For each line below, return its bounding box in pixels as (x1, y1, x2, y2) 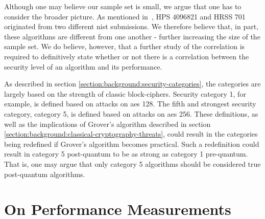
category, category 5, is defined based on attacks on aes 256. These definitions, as (4, 108, 258, 119)
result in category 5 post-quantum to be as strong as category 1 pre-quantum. (4, 148, 248, 159)
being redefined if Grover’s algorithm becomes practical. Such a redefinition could (4, 138, 259, 149)
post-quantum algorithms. (4, 168, 85, 179)
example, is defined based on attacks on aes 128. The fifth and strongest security (4, 98, 256, 109)
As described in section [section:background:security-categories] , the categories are (4, 78, 261, 89)
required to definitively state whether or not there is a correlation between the (4, 51, 249, 61)
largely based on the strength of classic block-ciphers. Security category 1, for (4, 88, 246, 99)
